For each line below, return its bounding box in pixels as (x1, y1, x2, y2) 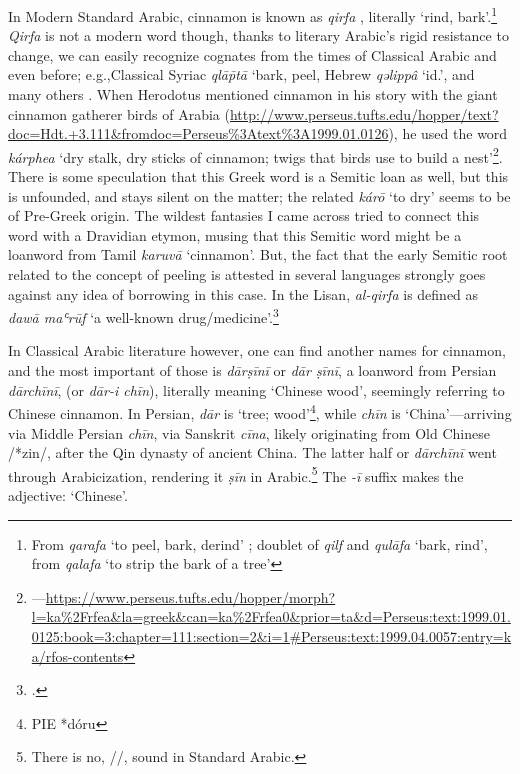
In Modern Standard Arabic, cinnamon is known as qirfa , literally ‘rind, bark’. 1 (8, 3, 498, 26)
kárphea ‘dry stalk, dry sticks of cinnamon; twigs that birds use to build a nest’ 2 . (8, 143, 503, 167)
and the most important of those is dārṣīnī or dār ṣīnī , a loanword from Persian (8, 360, 497, 381)
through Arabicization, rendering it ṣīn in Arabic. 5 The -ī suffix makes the (8, 462, 464, 486)
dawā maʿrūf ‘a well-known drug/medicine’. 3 (8, 304, 279, 327)
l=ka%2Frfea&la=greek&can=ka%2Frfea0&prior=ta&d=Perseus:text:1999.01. (31, 606, 511, 627)
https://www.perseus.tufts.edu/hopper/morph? (45, 586, 336, 607)
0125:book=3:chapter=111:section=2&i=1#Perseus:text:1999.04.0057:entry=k (31, 625, 512, 646)
